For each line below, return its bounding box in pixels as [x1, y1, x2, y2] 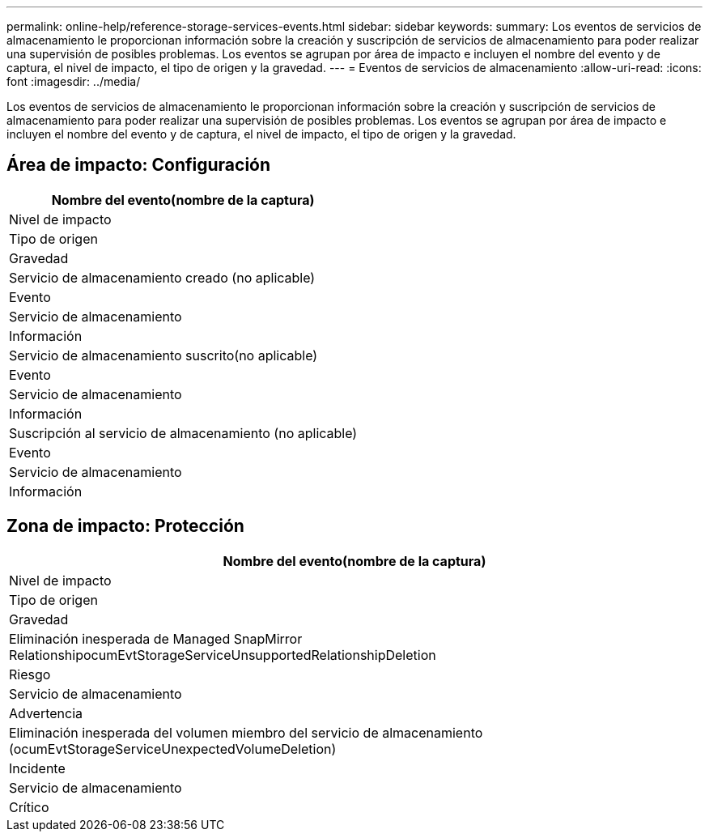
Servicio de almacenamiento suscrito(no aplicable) [9, 347, 318, 364]
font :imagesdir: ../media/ [6, 74, 141, 88]
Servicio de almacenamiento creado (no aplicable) [9, 269, 316, 286]
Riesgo [9, 666, 51, 683]
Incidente [9, 759, 66, 776]
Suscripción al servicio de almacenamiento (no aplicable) [9, 424, 358, 441]
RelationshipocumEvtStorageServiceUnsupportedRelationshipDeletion [9, 646, 436, 663]
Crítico [9, 798, 49, 815]
